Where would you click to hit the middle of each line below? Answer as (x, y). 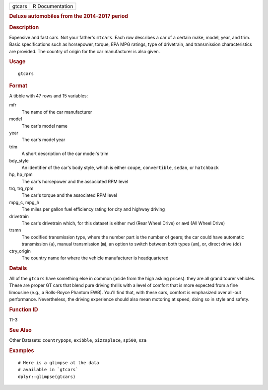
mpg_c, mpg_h (24, 202)
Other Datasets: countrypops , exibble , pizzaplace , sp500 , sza (78, 340)
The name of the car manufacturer (57, 112)
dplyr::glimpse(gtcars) (47, 377)
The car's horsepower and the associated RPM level (75, 181)
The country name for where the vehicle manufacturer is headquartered (95, 258)
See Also (20, 330)
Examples (22, 351)
